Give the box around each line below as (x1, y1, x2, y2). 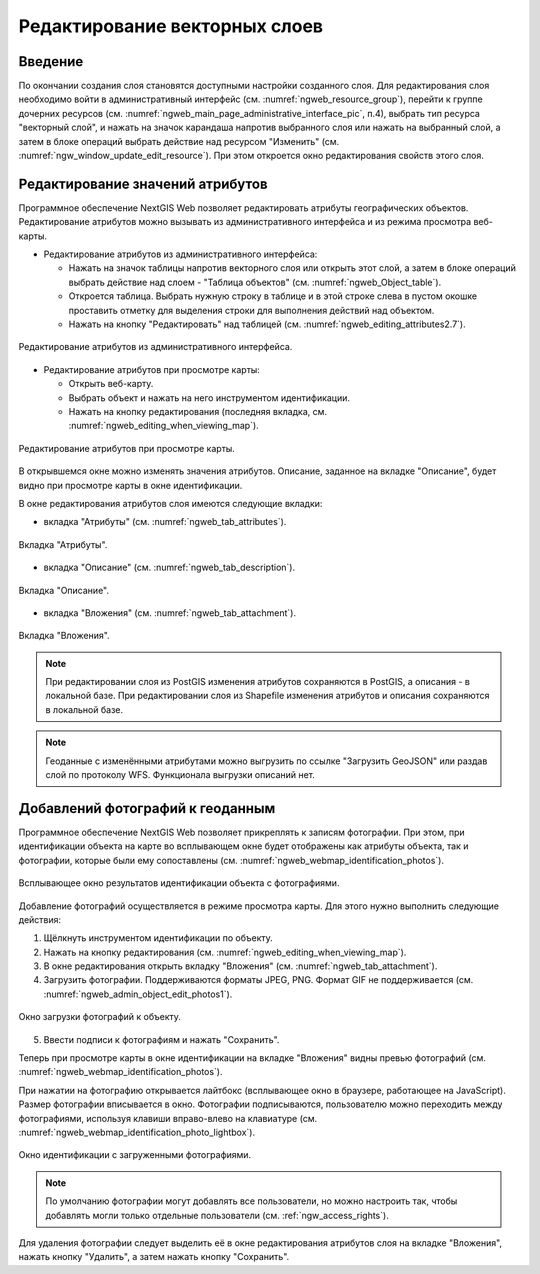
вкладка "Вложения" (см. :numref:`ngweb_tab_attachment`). (43, 606, 297, 619)
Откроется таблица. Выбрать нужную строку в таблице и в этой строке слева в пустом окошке (68, 290, 478, 302)
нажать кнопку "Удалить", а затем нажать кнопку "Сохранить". (18, 1251, 290, 1263)
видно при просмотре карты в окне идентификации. (18, 479, 243, 491)
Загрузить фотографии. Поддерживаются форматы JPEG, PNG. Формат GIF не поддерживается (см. (43, 974, 474, 986)
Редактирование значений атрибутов (18, 175, 269, 192)
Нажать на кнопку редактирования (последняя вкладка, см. (68, 406, 328, 417)
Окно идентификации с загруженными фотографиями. (18, 1149, 252, 1161)
